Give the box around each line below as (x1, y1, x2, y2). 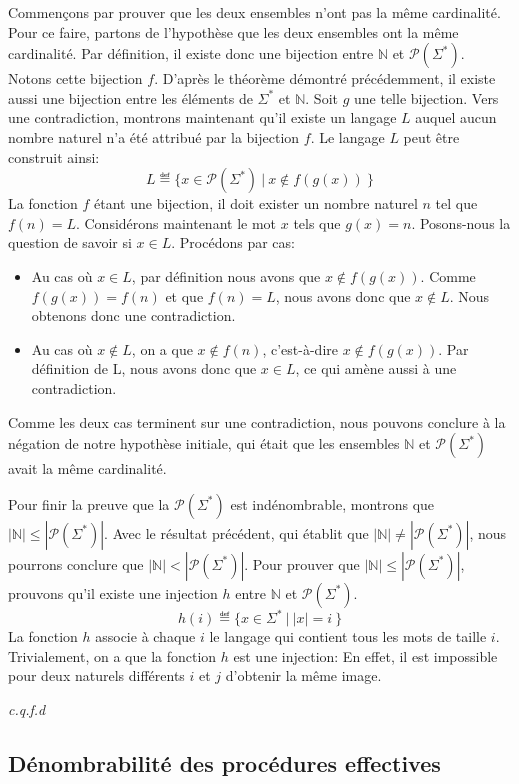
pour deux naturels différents (8, 665, 185, 686)
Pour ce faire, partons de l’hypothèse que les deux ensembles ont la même (8, 21, 459, 42)
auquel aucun (415, 107, 497, 128)
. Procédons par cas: (171, 232, 295, 253)
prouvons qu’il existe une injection (8, 582, 218, 603)
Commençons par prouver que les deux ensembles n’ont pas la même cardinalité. (8, 2, 501, 22)
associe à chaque (95, 626, 196, 647)
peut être (403, 126, 460, 147)
